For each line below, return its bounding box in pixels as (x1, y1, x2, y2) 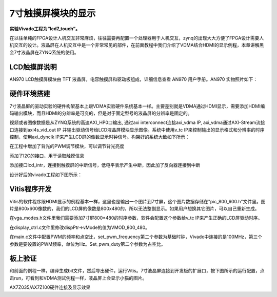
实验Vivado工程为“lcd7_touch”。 (9, 26, 81, 32)
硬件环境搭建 (9, 90, 50, 98)
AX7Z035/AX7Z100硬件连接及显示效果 (9, 284, 91, 290)
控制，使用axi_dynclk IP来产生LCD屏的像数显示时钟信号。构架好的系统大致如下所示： (9, 134, 190, 140)
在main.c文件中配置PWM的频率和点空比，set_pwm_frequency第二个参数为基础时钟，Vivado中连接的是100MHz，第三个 (9, 234, 263, 240)
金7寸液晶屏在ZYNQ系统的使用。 (9, 49, 79, 55)
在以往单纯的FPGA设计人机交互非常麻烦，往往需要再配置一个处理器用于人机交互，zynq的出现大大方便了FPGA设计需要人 (9, 35, 264, 41)
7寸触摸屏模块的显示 (9, 8, 96, 19)
